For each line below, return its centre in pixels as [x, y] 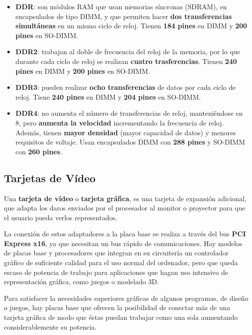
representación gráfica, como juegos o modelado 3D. [82, 282]
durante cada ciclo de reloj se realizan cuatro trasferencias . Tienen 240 [126, 61]
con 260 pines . [39, 151]
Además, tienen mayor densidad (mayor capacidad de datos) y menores [126, 132]
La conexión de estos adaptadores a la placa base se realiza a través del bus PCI [125, 234]
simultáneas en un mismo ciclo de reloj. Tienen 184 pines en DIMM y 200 [131, 26]
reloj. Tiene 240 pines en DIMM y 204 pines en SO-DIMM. [108, 96]
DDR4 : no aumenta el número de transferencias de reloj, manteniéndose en [129, 113]
